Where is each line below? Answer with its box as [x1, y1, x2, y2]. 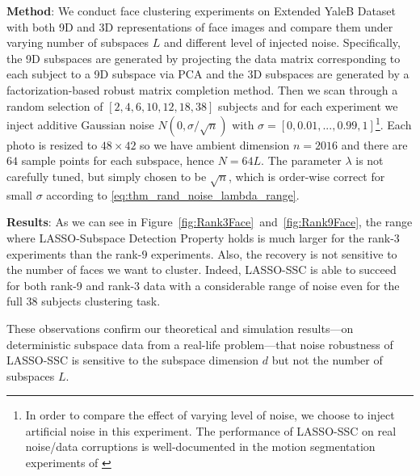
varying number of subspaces [6, 34, 149, 51]
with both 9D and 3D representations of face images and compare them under [6, 18, 393, 35]
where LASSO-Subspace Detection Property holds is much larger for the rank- [6, 229, 394, 246]
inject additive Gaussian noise [6, 116, 154, 133]
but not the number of [271, 352, 383, 369]
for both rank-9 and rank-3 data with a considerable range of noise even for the [6, 276, 400, 293]
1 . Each [375, 114, 412, 133]
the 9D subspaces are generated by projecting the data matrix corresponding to [6, 49, 401, 66]
